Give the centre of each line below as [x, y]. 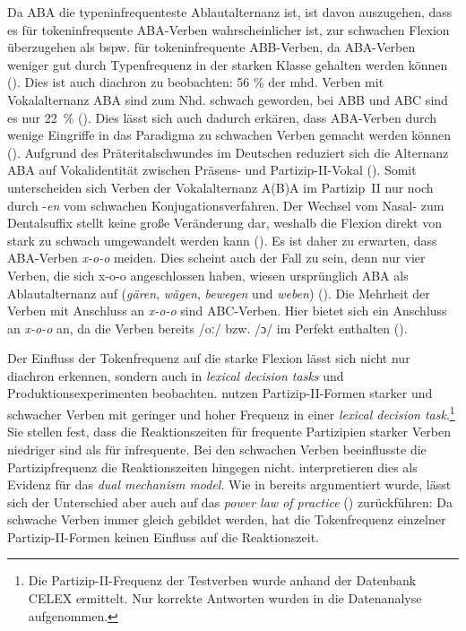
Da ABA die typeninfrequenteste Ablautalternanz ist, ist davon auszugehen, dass [230, 12]
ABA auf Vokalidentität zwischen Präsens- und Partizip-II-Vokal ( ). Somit [212, 170]
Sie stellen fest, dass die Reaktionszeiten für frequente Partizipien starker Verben [229, 432]
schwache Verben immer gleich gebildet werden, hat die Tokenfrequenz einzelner [227, 519]
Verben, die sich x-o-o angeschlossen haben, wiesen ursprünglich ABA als [208, 275]
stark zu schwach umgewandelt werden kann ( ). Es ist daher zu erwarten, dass [222, 240]
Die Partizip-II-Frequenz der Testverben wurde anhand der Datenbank [222, 580]
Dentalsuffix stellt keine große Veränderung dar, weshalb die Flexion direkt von [224, 223]
